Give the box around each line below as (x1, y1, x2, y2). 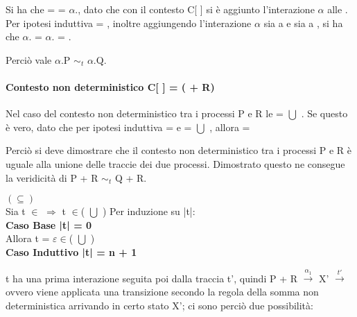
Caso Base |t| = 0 (6, 217, 92, 232)
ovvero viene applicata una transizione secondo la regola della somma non (6, 284, 319, 298)
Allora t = (6, 231, 50, 246)
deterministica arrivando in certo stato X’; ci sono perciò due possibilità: (6, 298, 313, 312)
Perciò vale (6, 52, 52, 67)
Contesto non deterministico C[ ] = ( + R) (6, 79, 215, 94)
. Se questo (301, 106, 348, 121)
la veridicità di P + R (6, 170, 98, 185)
